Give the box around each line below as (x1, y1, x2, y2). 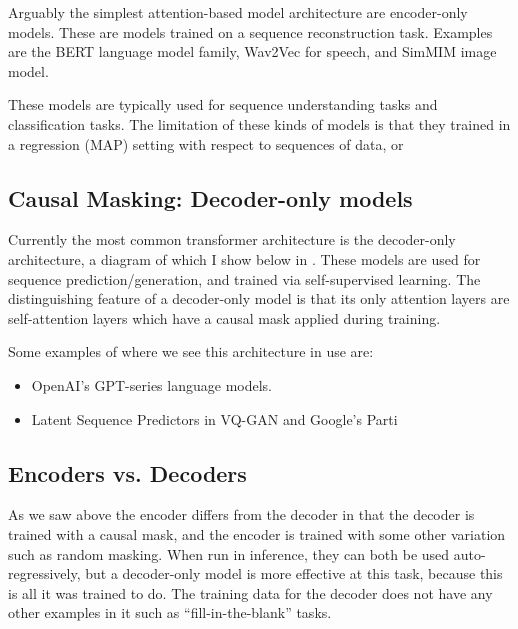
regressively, (8, 563, 81, 584)
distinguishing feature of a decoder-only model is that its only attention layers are (8, 288, 510, 309)
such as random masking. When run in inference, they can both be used (8, 543, 450, 564)
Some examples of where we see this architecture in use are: (8, 341, 374, 362)
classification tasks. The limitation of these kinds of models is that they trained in (8, 113, 511, 134)
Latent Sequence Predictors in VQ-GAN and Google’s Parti (31, 408, 398, 429)
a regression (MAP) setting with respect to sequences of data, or (8, 133, 404, 154)
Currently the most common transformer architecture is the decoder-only (8, 229, 456, 250)
